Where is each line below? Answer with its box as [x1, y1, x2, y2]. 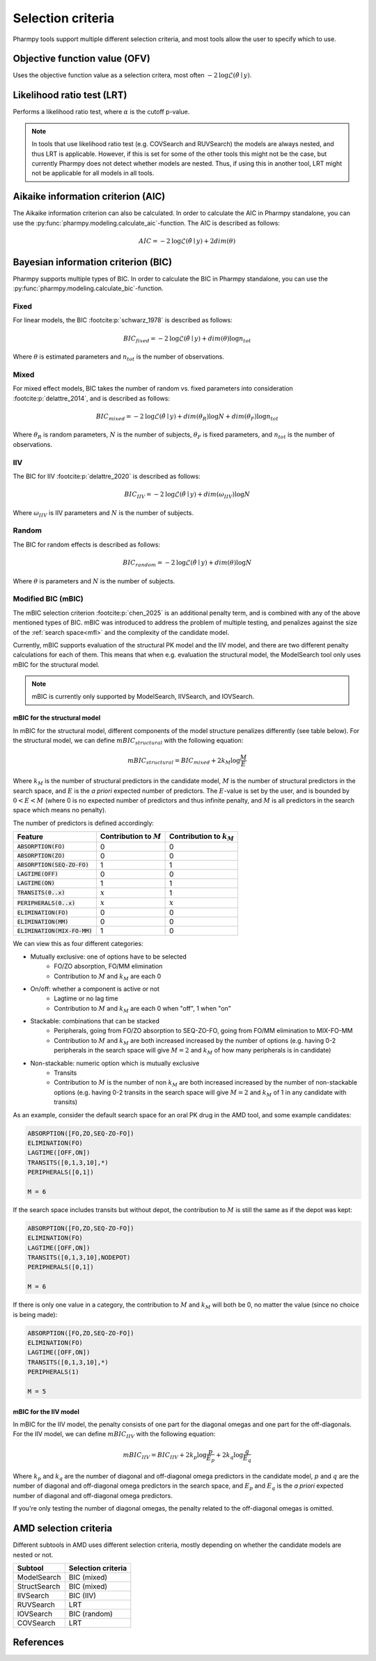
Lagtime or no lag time [54, 994, 118, 1002]
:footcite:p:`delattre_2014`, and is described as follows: [13, 394, 171, 402]
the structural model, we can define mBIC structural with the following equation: [13, 737, 244, 746]
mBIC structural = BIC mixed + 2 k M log [127, 756, 240, 766]
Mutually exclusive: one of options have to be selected [30, 952, 187, 961]
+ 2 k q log [216, 1451, 244, 1461]
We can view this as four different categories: [13, 940, 143, 948]
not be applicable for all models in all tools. [31, 169, 155, 178]
